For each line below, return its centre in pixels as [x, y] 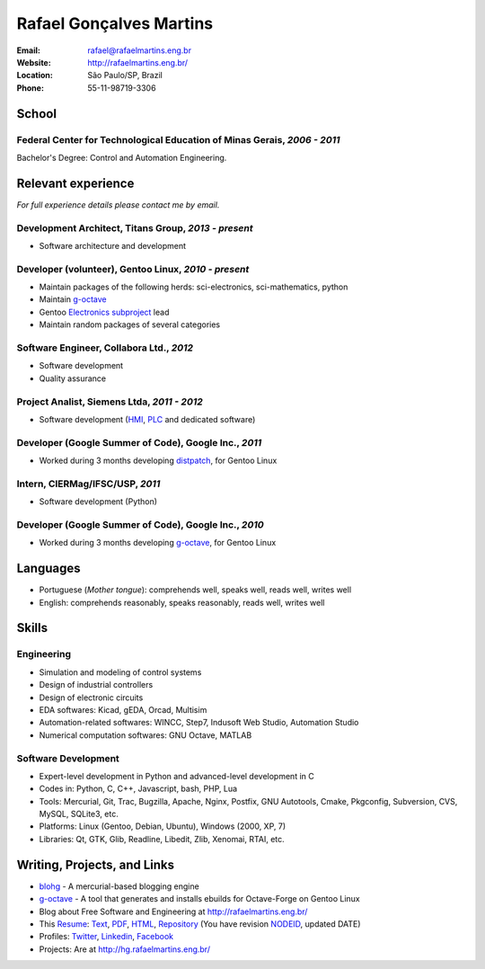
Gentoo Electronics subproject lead [104, 312]
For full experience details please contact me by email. [118, 204]
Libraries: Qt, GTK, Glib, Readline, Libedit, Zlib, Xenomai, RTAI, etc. [162, 839]
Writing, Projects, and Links [96, 864]
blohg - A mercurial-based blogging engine [119, 886]
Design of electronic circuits [91, 698]
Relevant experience [75, 183]
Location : [35, 76]
